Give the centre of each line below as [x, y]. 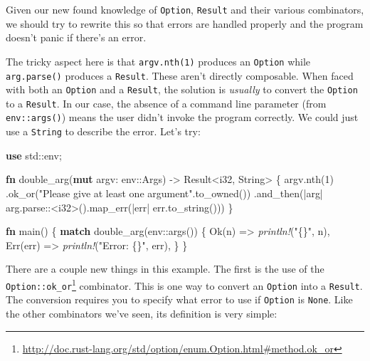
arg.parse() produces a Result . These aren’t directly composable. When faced [180, 75]
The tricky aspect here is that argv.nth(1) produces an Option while [158, 61]
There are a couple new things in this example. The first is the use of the [165, 269]
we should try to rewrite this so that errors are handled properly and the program [185, 23]
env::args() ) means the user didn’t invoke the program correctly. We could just [182, 117]
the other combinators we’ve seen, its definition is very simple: [142, 313]
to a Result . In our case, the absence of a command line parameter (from [166, 103]
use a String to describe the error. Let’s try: [103, 131]
